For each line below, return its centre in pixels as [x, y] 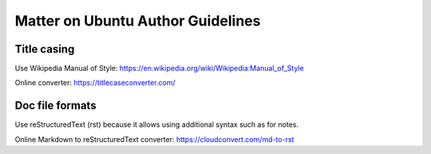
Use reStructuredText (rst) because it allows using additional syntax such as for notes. [157, 124]
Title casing [45, 49]
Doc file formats [55, 106]
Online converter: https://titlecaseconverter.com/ [95, 83]
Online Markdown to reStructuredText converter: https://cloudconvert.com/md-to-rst [154, 139]
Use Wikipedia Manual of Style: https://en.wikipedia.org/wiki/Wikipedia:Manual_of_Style [159, 69]
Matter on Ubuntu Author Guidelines [138, 21]
